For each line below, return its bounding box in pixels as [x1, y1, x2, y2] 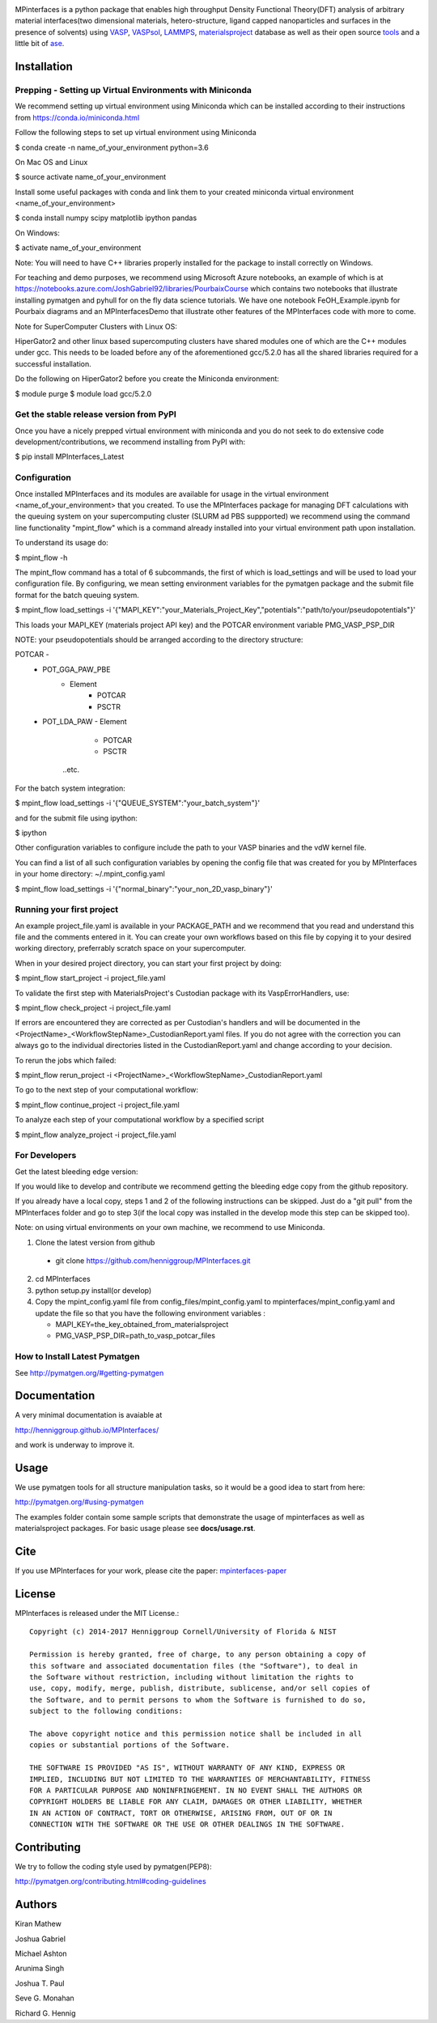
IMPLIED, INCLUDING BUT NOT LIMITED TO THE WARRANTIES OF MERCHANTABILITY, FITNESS [29, 1775, 371, 1783]
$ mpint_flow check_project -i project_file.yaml [15, 1003, 172, 1013]
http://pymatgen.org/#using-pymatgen [15, 1497, 144, 1507]
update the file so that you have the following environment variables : [35, 1308, 266, 1318]
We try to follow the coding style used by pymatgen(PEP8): [15, 1862, 212, 1872]
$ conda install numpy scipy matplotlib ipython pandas [15, 213, 197, 223]
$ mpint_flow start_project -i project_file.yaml [15, 973, 166, 983]
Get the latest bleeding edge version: [15, 1166, 138, 1177]
